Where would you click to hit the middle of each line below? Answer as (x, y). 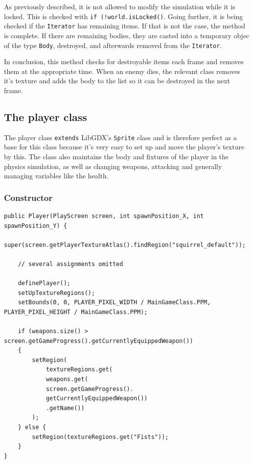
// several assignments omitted (70, 264)
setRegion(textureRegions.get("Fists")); (100, 437)
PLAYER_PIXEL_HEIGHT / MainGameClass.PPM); (76, 312)
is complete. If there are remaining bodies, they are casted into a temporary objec (127, 35)
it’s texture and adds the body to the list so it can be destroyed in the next (117, 81)
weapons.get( (67, 379)
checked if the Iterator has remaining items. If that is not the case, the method (125, 26)
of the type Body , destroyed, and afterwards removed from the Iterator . (113, 45)
